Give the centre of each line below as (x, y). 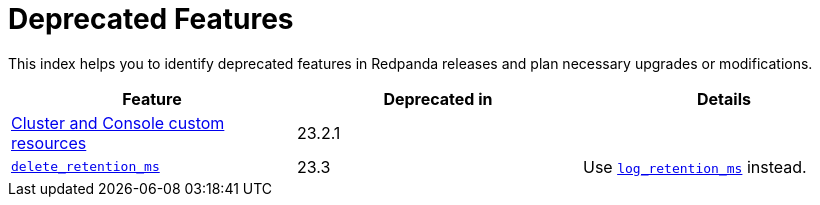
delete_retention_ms (85, 167)
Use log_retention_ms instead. (694, 166)
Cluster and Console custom (118, 122)
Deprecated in (438, 98)
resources (49, 142)
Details (724, 98)
